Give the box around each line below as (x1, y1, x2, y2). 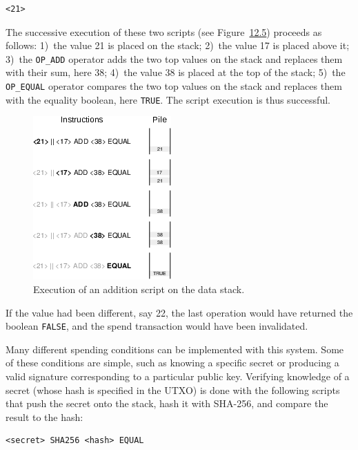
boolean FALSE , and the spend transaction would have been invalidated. (6, 319, 308, 333)
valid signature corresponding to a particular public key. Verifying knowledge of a (6, 368, 350, 383)
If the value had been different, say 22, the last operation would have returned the (6, 305, 353, 319)
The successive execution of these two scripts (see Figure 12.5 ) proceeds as (6, 24, 322, 39)
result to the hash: (6, 409, 83, 424)
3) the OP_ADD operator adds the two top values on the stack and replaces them (6, 51, 343, 66)
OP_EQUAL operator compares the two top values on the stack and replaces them (6, 79, 342, 93)
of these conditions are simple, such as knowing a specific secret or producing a (6, 355, 339, 370)
